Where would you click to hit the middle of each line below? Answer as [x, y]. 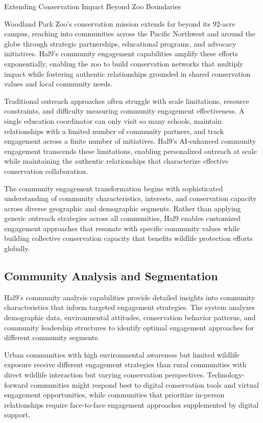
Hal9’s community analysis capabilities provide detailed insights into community [130, 297]
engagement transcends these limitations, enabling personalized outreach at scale [130, 151]
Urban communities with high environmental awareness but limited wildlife [122, 354]
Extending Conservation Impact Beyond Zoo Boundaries [93, 6]
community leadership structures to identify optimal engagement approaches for [129, 327]
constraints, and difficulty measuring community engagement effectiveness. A [124, 111]
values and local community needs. [58, 84]
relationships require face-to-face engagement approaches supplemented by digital [131, 404]
